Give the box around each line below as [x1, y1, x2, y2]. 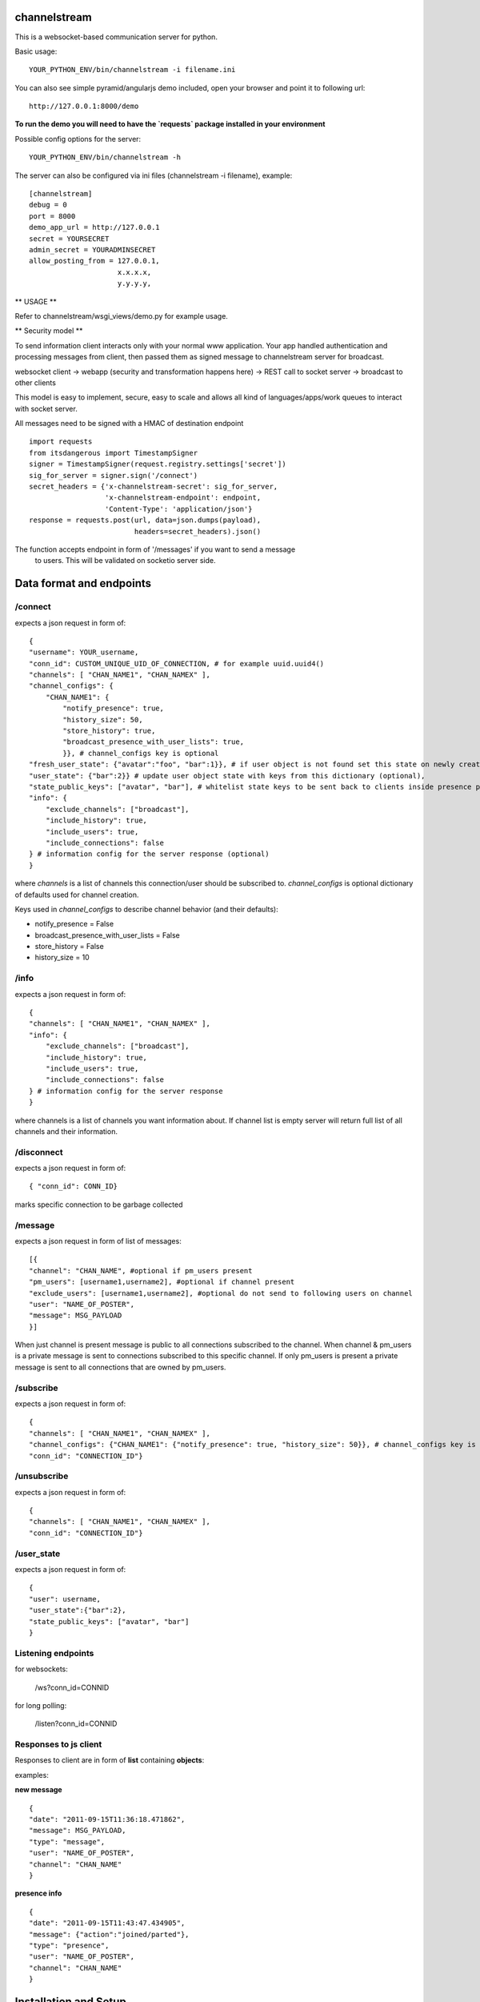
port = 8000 [29, 211, 76, 220]
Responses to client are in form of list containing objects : [14, 1755, 205, 1765]
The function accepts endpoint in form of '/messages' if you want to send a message [14, 545, 296, 554]
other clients [14, 377, 56, 388]
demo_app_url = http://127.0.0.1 [29, 223, 160, 232]
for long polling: [14, 1700, 67, 1710]
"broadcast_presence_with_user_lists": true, [62, 738, 244, 746]
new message [14, 1785, 63, 1795]
